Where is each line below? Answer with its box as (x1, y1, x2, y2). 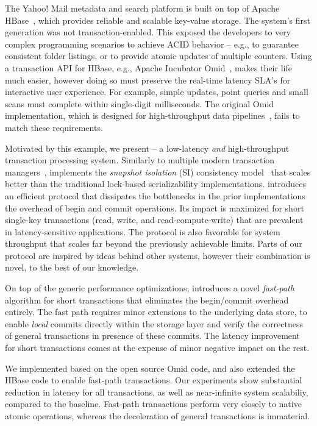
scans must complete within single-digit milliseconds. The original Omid (5, 97, 274, 110)
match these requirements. (5, 121, 103, 133)
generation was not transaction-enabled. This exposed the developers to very (5, 26, 291, 38)
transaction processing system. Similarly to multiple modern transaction (5, 154, 275, 166)
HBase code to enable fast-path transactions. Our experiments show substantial (5, 374, 302, 386)
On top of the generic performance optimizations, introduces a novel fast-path (5, 282, 294, 294)
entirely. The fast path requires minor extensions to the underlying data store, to (5, 305, 307, 318)
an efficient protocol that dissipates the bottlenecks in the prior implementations (5, 189, 305, 202)
